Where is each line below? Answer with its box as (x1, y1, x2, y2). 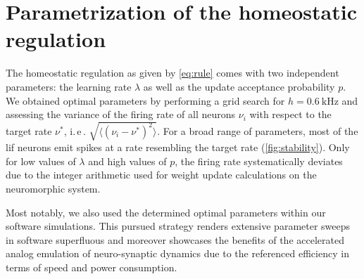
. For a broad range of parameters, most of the (157, 123, 358, 138)
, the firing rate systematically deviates (175, 153, 343, 168)
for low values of (6, 153, 76, 168)
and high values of (88, 153, 167, 168)
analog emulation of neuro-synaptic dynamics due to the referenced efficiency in (6, 246, 349, 261)
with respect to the (249, 107, 332, 122)
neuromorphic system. (6, 181, 101, 196)
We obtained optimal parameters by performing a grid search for (6, 93, 285, 108)
